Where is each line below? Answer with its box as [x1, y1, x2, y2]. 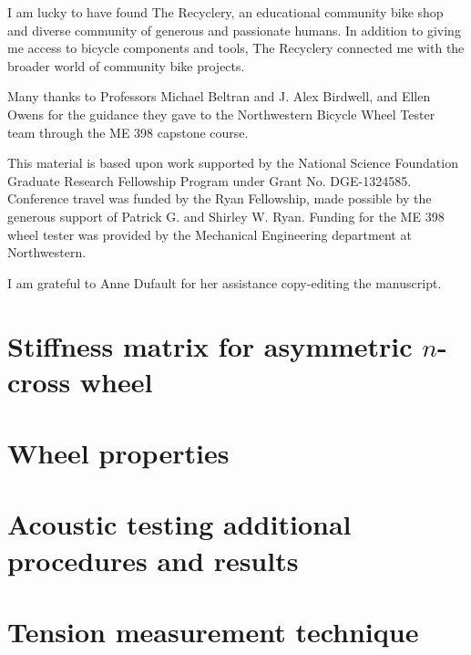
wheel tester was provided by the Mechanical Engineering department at [7, 224, 412, 244]
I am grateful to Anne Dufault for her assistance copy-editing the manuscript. [7, 273, 442, 292]
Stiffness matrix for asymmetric [7, 327, 413, 364]
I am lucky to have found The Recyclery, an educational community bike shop [7, 3, 444, 21]
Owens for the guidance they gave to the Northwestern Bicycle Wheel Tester [7, 104, 435, 123]
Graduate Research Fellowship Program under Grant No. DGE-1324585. [7, 171, 412, 190]
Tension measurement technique [7, 613, 419, 650]
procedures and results [7, 541, 299, 578]
